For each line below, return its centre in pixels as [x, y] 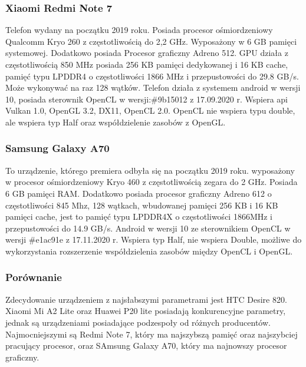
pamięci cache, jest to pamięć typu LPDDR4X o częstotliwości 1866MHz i [139, 216]
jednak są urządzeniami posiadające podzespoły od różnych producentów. [138, 322]
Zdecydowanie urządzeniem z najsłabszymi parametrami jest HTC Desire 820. [146, 299]
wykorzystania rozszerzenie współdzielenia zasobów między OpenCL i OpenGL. [149, 251]
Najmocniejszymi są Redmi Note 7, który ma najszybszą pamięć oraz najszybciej [152, 334]
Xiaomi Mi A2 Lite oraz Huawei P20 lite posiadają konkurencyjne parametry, [146, 311]
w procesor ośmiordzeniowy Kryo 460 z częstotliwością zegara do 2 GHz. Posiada [152, 182]
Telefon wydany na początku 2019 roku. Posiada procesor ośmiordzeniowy [139, 30]
